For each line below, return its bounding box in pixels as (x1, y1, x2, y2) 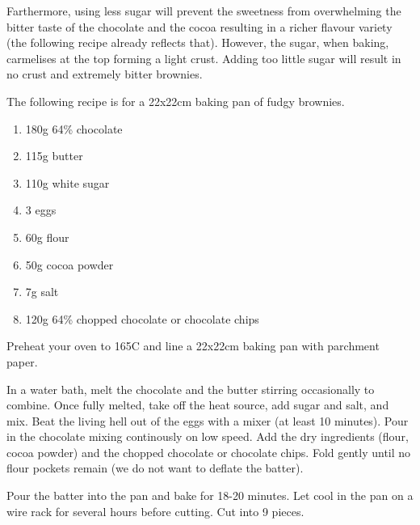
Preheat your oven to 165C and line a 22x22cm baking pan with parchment (6, 337, 380, 354)
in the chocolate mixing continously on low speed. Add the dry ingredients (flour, (6, 428, 409, 445)
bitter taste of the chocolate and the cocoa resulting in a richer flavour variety (6, 18, 393, 35)
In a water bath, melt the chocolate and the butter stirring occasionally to (6, 380, 375, 397)
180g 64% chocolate (25, 120, 123, 137)
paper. (6, 353, 38, 370)
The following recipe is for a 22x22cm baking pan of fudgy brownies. (6, 92, 345, 109)
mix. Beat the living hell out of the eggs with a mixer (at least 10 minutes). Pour (6, 412, 409, 429)
